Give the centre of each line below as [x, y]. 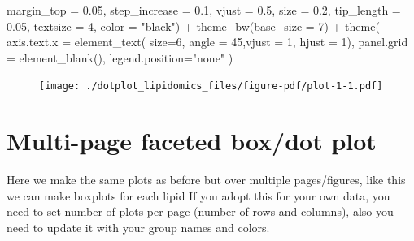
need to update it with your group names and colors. [138, 227]
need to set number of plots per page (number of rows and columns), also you [200, 211]
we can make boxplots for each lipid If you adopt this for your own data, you [198, 195]
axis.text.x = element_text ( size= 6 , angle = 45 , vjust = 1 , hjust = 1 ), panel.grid [207, 42]
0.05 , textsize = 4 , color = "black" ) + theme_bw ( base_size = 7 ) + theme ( [193, 26]
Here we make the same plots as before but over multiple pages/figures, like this [206, 180]
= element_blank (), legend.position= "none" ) [120, 57]
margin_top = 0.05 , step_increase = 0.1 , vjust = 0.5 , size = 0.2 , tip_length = [204, 10]
